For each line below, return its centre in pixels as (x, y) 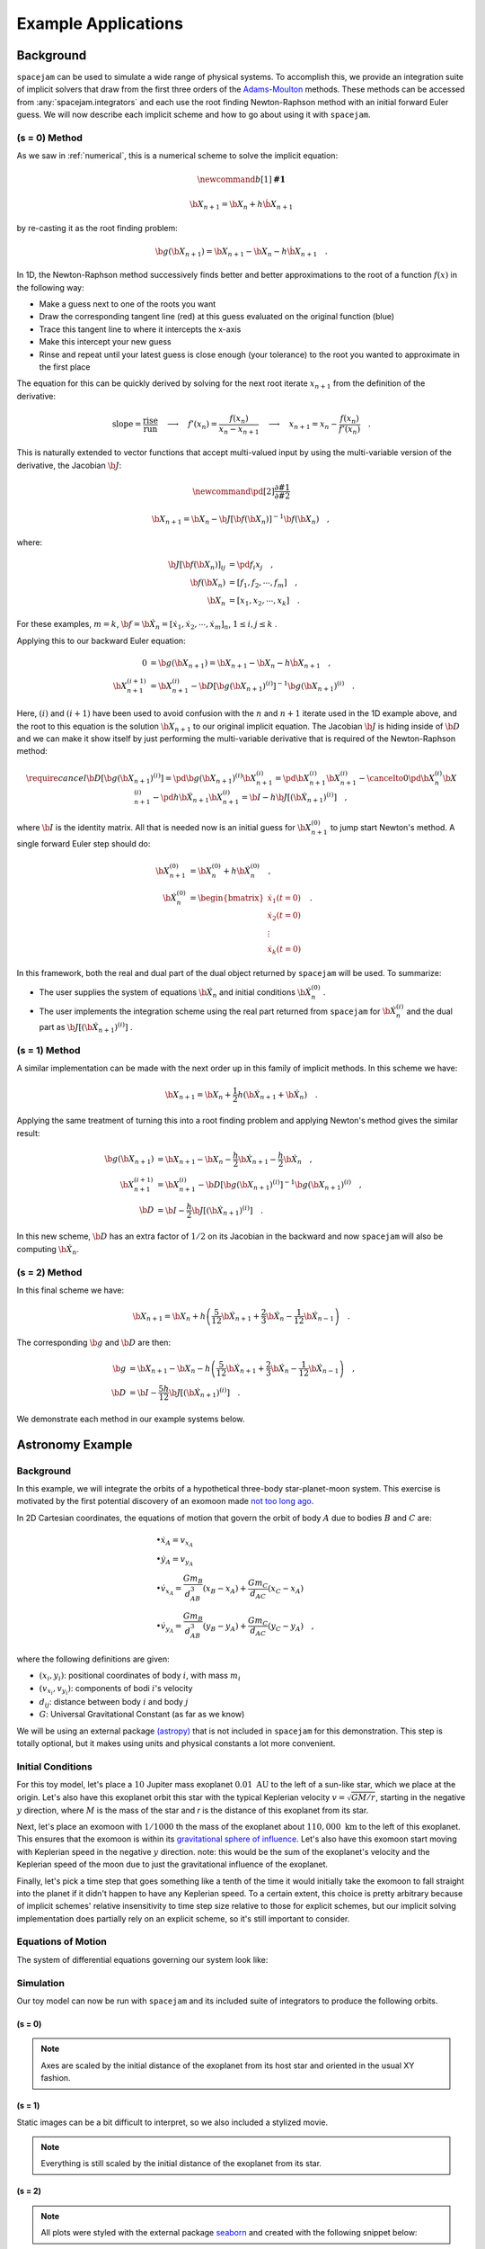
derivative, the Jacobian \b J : (69, 465)
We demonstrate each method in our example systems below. (131, 1419)
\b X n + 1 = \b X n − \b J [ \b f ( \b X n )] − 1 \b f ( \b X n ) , (240, 519)
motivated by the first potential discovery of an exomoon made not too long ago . (165, 1501)
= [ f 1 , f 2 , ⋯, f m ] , (263, 583)
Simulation (40, 1983)
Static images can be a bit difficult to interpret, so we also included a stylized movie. (172, 2122)
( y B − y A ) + (225, 1626)
